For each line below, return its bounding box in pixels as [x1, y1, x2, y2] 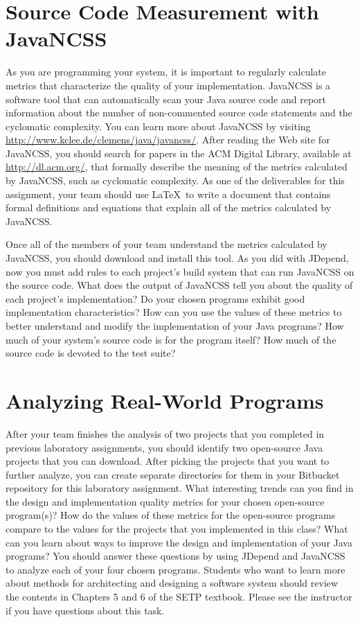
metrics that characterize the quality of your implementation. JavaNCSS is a [6, 78, 331, 92]
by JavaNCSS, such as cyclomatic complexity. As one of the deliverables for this [6, 173, 345, 188]
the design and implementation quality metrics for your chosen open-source [6, 494, 325, 508]
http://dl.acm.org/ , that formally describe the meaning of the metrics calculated [6, 159, 348, 174]
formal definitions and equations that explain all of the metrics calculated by [6, 200, 332, 215]
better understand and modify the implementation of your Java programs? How [6, 319, 344, 332]
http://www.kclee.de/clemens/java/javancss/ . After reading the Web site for [6, 132, 330, 147]
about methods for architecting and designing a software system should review [6, 576, 339, 590]
